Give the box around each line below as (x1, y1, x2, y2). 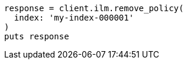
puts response (4, 32, 69, 41)
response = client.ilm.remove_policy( (4, 4, 184, 13)
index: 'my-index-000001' (14, 13, 134, 22)
